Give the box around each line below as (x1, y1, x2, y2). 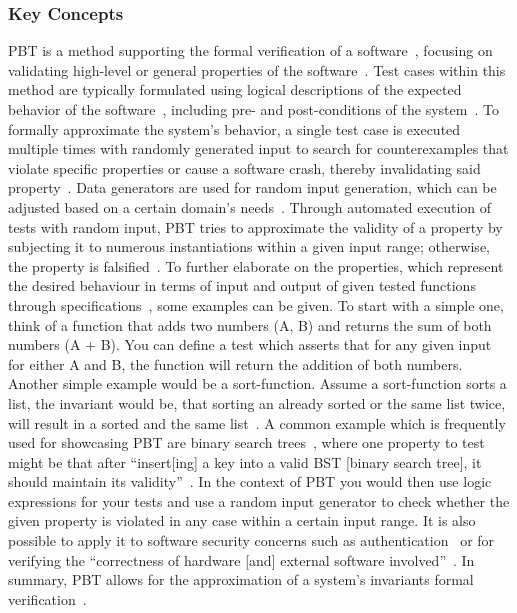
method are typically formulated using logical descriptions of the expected (8, 79, 462, 100)
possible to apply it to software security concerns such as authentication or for (8, 530, 495, 551)
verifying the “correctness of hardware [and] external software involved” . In (8, 549, 475, 570)
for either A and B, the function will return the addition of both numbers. (8, 353, 463, 374)
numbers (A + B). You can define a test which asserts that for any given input (8, 334, 492, 355)
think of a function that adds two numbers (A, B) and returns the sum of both (8, 314, 492, 335)
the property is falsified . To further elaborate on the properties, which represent (8, 255, 504, 276)
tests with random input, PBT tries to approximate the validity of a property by (8, 216, 503, 237)
